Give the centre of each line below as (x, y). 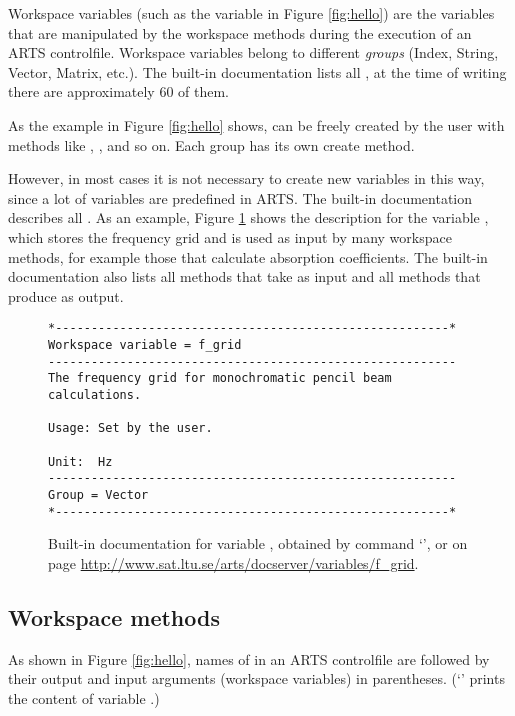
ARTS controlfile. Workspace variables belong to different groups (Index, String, (253, 52)
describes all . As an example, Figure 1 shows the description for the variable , (248, 217)
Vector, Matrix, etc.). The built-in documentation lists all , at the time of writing (257, 71)
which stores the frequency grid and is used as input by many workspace (230, 236)
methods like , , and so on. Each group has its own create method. (211, 144)
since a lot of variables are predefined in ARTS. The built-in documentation (240, 197)
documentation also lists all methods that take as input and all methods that (244, 276)
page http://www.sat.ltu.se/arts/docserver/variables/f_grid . (233, 562)
